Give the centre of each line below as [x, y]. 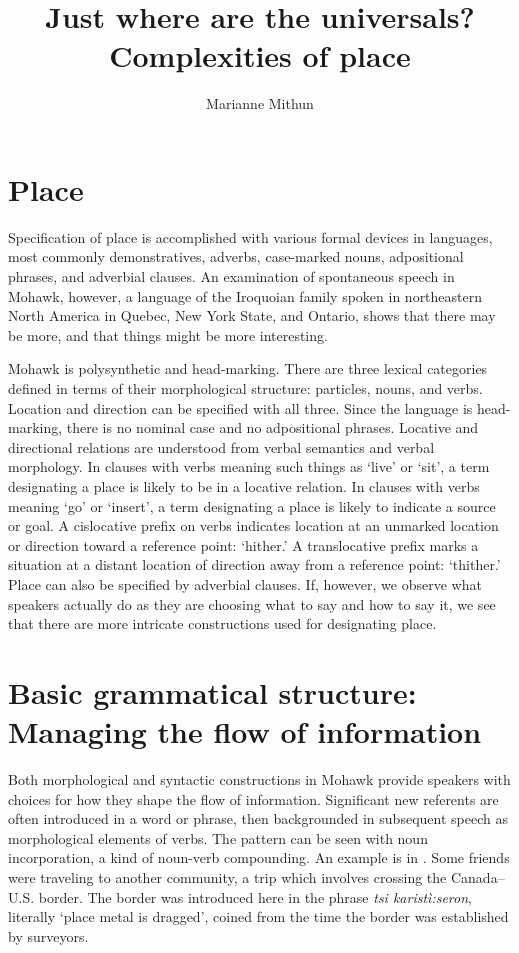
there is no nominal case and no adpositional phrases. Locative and [272, 427]
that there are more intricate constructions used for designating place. [222, 623]
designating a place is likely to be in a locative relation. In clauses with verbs [244, 485]
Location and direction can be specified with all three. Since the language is [240, 407]
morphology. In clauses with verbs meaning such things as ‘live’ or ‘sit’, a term [249, 466]
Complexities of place [260, 55]
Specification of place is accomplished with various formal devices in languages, [250, 236]
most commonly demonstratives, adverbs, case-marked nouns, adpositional [236, 256]
